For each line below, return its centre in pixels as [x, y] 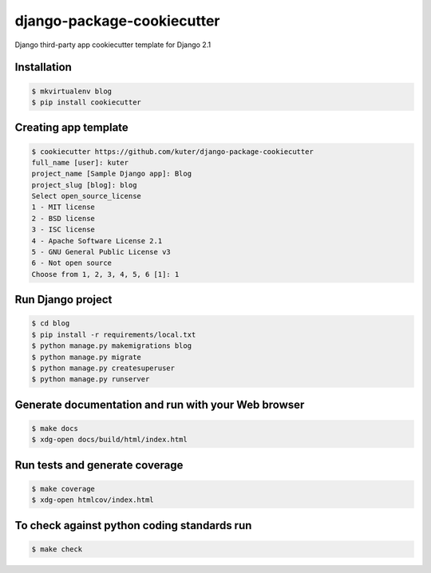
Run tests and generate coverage [99, 465]
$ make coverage [63, 488]
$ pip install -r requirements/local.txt [114, 334]
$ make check [57, 549]
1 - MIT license [63, 207]
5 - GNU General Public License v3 [101, 252]
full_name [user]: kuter [80, 162]
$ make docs [55, 428]
